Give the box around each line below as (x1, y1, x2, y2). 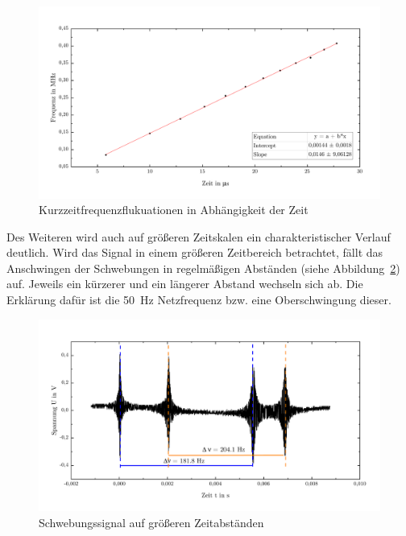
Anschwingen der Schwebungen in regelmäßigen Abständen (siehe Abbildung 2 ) (6, 259, 400, 276)
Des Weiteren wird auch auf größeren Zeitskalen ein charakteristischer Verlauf (6, 228, 391, 245)
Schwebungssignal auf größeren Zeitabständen (39, 513, 264, 530)
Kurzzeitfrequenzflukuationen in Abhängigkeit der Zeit (39, 201, 309, 218)
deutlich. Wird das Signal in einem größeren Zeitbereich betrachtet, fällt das (6, 244, 383, 261)
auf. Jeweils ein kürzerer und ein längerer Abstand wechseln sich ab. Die (6, 275, 363, 292)
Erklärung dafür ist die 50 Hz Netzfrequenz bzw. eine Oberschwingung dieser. (6, 291, 391, 308)
